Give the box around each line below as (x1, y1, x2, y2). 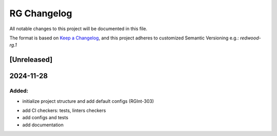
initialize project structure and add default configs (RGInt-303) (22, 98, 154, 104)
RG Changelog (9, 8, 72, 19)
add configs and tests (22, 115, 69, 121)
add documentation (22, 122, 64, 128)
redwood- (240, 35, 261, 41)
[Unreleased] (9, 55, 53, 64)
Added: (9, 87, 28, 95)
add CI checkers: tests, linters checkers (22, 107, 106, 114)
